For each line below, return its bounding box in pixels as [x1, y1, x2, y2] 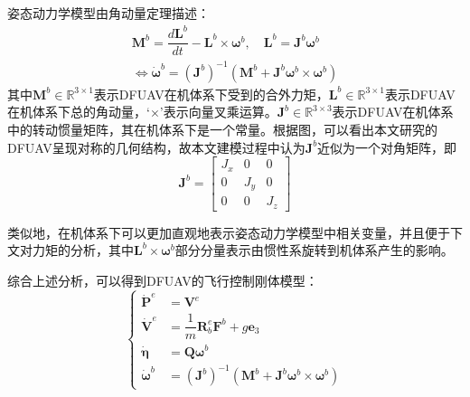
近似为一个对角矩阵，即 [317, 137, 457, 156]
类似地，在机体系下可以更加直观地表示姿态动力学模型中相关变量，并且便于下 [7, 222, 463, 241]
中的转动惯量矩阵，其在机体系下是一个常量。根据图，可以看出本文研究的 [7, 119, 437, 138]
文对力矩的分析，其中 [7, 241, 134, 260]
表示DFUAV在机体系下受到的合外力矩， [93, 84, 329, 103]
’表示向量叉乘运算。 [159, 102, 277, 121]
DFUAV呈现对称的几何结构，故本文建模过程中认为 [7, 137, 305, 156]
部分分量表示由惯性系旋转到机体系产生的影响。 [174, 241, 454, 260]
